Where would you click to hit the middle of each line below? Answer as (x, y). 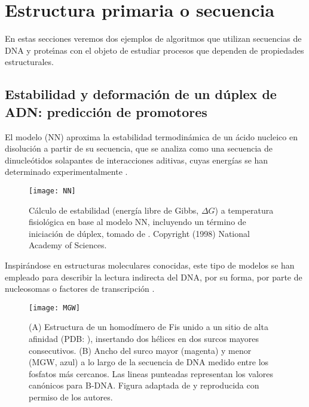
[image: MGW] (54, 308)
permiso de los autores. (71, 397)
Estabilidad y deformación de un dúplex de (141, 94)
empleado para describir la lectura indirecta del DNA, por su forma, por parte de (154, 277)
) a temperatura (244, 210)
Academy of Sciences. (68, 245)
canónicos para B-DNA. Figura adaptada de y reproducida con (144, 385)
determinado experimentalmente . (66, 172)
